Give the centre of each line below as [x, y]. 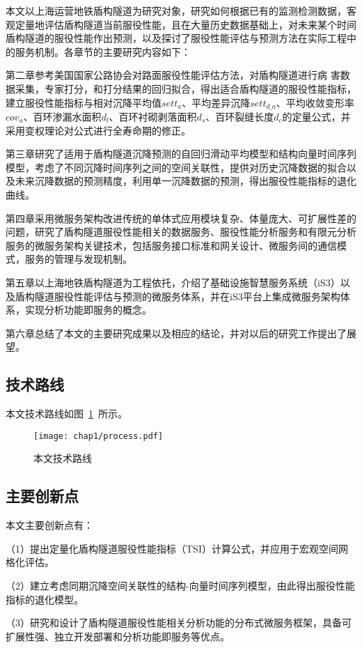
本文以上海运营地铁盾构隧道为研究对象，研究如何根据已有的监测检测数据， [176, 10]
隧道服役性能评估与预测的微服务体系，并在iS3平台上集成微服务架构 [187, 296]
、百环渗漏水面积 [62, 117]
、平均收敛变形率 [315, 102]
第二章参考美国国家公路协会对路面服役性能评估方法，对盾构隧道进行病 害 [173, 75]
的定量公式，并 [316, 117]
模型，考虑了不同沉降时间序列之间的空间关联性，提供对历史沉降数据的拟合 [176, 167]
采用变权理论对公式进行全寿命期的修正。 [98, 130]
